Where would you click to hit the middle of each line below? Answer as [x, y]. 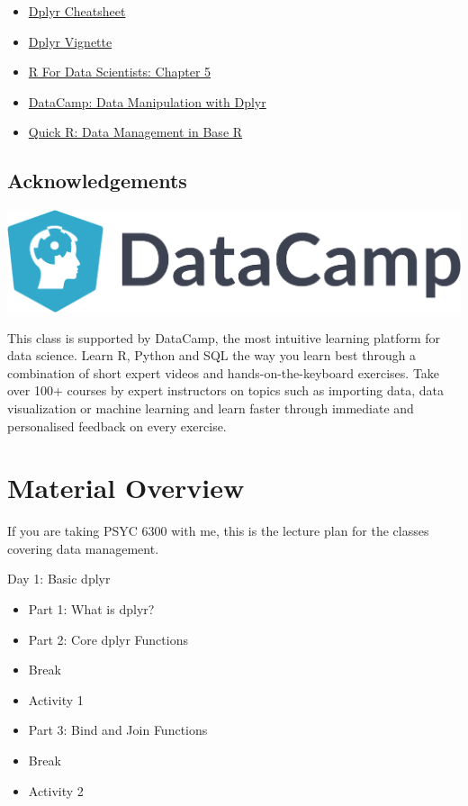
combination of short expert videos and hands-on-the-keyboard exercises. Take [224, 372]
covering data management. [83, 548]
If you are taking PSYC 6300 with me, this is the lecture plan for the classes [218, 531]
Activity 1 [56, 699]
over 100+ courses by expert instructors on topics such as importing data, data [225, 390]
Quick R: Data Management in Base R [135, 132]
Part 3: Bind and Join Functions [118, 730]
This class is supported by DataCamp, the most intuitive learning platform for [224, 337]
